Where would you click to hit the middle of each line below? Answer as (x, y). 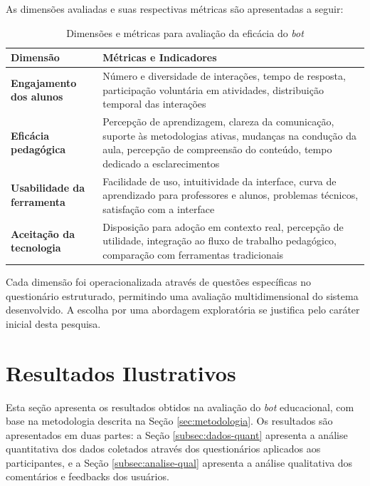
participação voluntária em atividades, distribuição (213, 89)
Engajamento (44, 82)
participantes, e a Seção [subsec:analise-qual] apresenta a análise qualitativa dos (179, 462)
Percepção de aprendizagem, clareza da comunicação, (218, 121)
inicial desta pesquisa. (53, 323)
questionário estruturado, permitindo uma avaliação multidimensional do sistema (182, 295)
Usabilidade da (48, 188)
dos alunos (37, 97)
